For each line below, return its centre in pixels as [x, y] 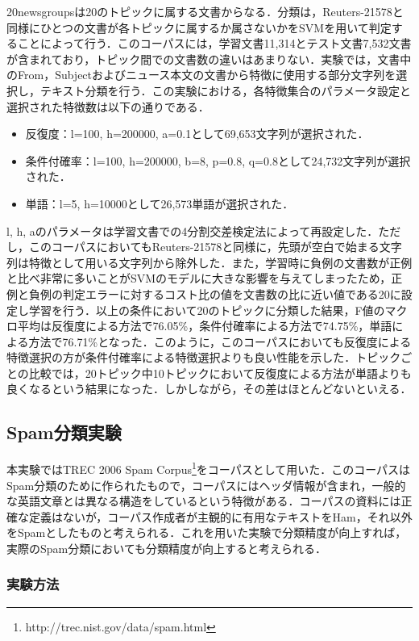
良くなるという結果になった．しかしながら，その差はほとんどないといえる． [209, 389]
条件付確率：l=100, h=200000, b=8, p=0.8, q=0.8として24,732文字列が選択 [218, 160]
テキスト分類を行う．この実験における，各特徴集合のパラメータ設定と [226, 90]
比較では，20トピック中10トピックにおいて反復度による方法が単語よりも [220, 373]
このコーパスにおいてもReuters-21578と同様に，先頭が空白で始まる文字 [215, 247]
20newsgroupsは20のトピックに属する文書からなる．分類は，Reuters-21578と [205, 11]
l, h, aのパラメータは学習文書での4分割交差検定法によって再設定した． [193, 230]
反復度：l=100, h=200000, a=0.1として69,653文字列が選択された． [197, 134]
